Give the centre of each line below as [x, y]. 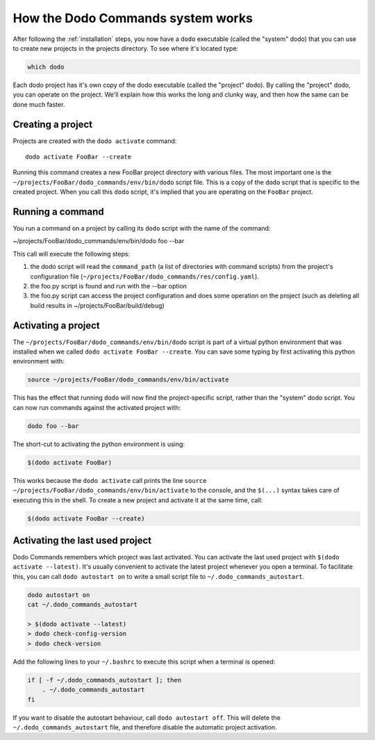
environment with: [39, 361]
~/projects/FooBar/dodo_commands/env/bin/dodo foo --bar [99, 241]
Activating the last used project [82, 540]
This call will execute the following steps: [72, 254]
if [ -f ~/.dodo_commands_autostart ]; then [105, 680]
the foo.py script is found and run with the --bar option [109, 286]
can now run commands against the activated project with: [97, 407]
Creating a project [53, 124]
